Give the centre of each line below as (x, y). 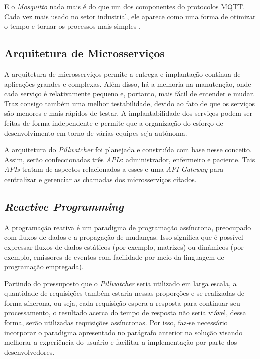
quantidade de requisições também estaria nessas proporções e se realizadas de (124, 293)
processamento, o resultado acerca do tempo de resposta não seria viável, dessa (125, 313)
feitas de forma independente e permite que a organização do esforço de (114, 123)
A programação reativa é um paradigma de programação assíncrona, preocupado (128, 227)
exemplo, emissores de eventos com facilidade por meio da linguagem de (114, 256)
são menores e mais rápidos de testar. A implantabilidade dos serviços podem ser (128, 113)
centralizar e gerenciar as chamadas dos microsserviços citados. (100, 179)
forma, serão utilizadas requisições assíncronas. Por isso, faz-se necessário (116, 323)
